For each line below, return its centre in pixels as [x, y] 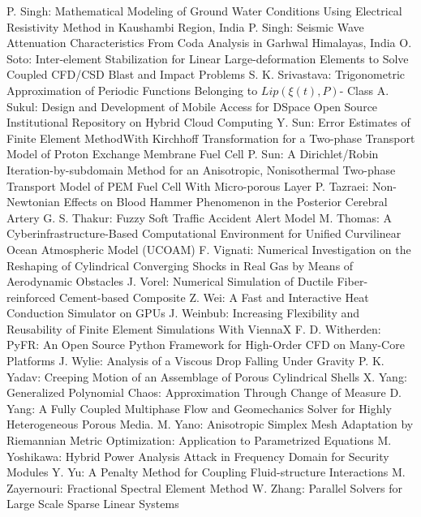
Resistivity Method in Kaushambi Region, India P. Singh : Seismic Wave [185, 26]
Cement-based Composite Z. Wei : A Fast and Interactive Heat [214, 297]
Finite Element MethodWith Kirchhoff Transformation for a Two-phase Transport [211, 138]
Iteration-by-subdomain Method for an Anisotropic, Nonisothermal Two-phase [201, 169]
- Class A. [364, 90]
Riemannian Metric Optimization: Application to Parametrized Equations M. [199, 440]
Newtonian [33, 202]
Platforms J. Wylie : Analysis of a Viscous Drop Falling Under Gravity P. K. [195, 361]
